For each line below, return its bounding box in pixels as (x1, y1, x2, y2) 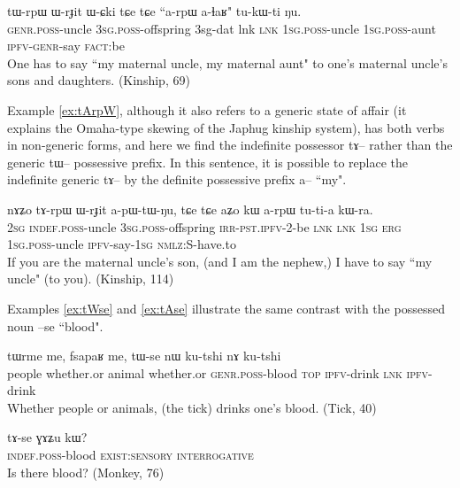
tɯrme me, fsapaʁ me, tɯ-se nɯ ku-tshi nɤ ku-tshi (7, 346, 281, 365)
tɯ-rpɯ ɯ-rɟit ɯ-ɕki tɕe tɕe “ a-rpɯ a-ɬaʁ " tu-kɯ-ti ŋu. (7, 2, 302, 19)
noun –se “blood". (7, 316, 103, 335)
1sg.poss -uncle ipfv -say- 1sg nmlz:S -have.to (7, 235, 236, 253)
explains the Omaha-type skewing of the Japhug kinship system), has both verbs (7, 118, 445, 136)
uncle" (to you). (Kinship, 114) (7, 269, 174, 288)
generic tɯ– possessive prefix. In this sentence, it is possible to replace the (7, 152, 409, 171)
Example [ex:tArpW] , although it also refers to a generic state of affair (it (7, 100, 407, 119)
